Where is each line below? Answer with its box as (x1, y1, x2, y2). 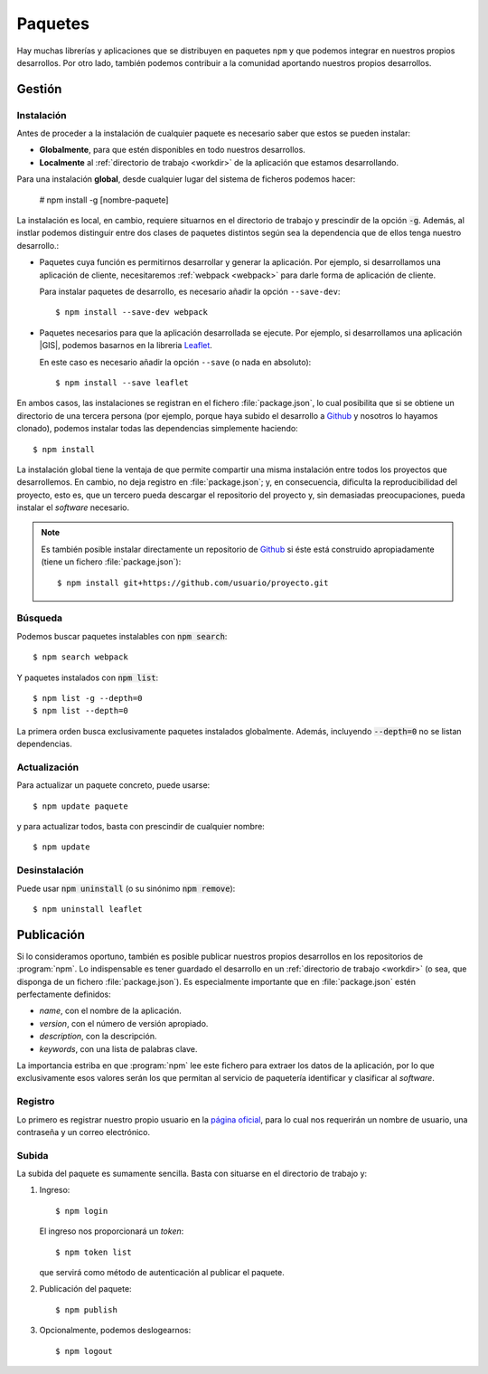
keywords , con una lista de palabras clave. (39, 1043, 198, 1054)
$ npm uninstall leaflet (33, 904, 143, 914)
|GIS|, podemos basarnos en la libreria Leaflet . (39, 340, 212, 351)
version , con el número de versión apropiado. (39, 1018, 209, 1028)
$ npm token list (55, 1246, 132, 1257)
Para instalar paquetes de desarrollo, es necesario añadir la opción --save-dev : (39, 286, 341, 297)
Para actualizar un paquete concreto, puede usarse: (16, 780, 211, 791)
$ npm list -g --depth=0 (33, 693, 143, 703)
